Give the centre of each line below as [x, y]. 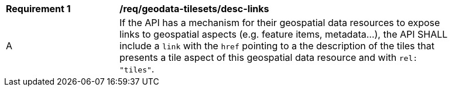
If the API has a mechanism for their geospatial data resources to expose [280, 23]
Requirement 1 [38, 9]
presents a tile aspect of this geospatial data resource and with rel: [269, 57]
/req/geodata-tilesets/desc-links [194, 9]
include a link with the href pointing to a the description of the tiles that [277, 46]
